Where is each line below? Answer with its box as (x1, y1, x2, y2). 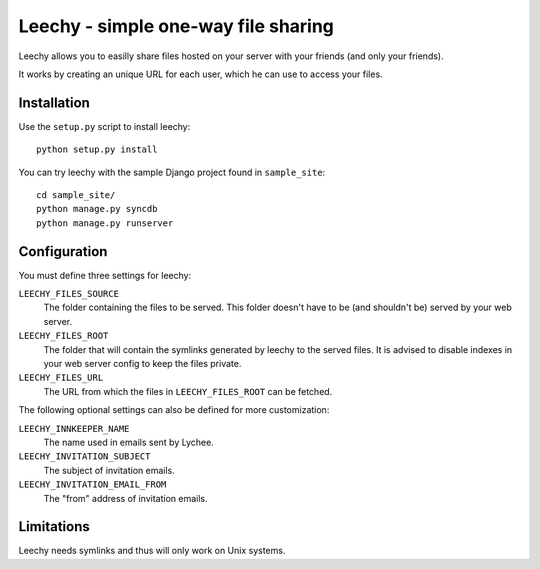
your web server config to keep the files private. (43, 358, 242, 370)
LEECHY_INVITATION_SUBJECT (18, 451, 151, 462)
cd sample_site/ (36, 190, 116, 201)
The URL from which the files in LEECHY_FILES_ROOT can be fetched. (43, 385, 333, 397)
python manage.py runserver (36, 217, 174, 229)
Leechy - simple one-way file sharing (18, 15, 335, 37)
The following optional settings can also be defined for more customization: (18, 404, 330, 416)
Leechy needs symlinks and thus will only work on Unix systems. (18, 545, 286, 557)
